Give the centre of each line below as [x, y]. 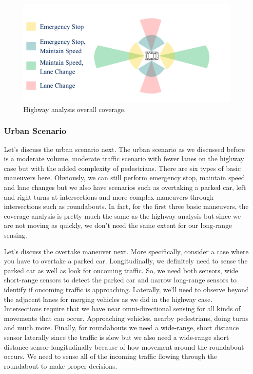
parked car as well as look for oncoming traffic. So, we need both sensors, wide [121, 270]
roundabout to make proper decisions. [61, 365]
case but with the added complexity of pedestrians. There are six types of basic [122, 168]
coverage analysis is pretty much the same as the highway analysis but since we [122, 215]
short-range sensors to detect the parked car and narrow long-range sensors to [120, 280]
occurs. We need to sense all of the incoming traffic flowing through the [111, 356]
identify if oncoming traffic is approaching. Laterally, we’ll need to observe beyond [126, 289]
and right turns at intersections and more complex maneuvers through [109, 196]
